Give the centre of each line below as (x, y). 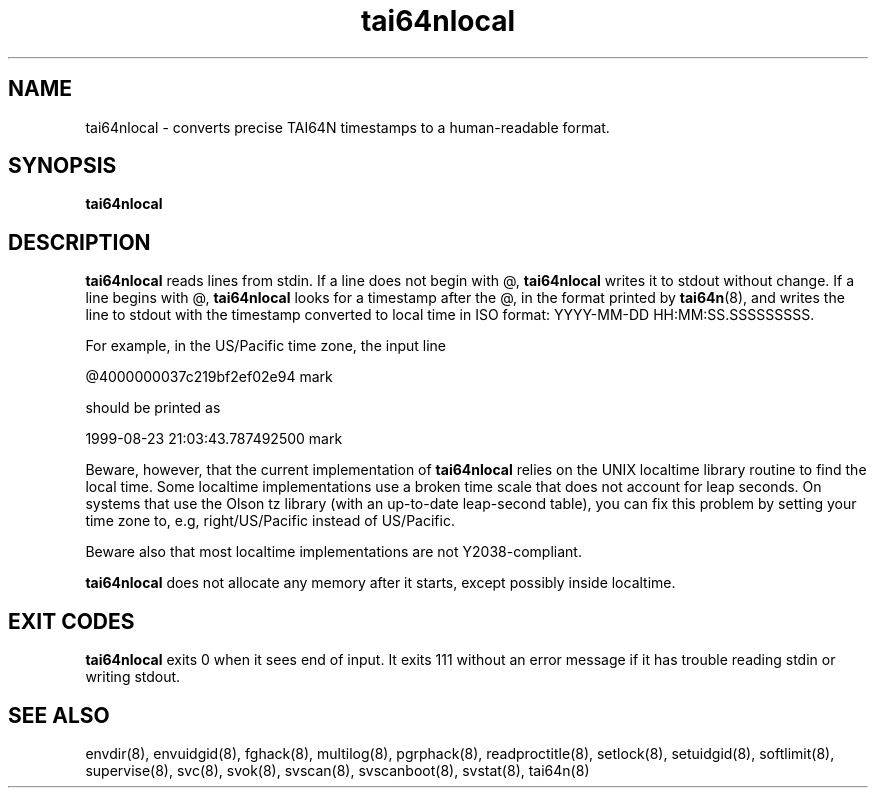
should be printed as (153, 408)
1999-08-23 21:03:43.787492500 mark (214, 439)
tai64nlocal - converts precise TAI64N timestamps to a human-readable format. (347, 127)
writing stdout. (133, 677)
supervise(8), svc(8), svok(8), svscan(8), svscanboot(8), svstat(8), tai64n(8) (337, 770)
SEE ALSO (59, 715)
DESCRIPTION (79, 242)
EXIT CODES (71, 621)
